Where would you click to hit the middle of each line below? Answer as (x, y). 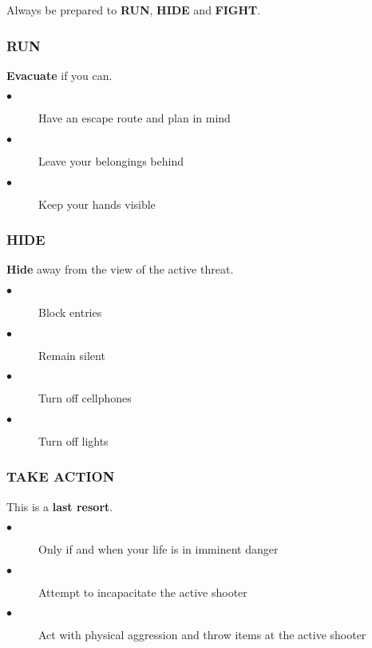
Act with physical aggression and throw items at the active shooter (202, 635)
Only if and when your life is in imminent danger (158, 549)
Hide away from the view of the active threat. (120, 269)
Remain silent (72, 355)
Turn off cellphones (85, 398)
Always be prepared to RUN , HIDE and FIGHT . (134, 10)
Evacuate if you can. (59, 75)
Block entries (70, 312)
